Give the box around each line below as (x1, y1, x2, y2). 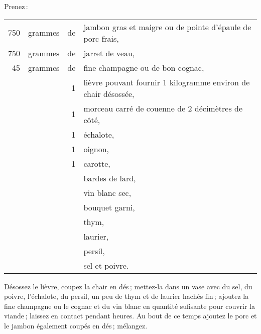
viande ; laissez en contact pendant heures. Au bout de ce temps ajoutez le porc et (4, 310, 257, 321)
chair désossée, (83, 87, 135, 99)
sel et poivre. (83, 259, 129, 271)
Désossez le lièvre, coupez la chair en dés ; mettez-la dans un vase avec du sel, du (4, 281, 252, 291)
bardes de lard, (83, 172, 136, 184)
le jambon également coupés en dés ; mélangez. (4, 320, 148, 330)
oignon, (83, 143, 109, 155)
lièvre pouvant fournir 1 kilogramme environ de (83, 76, 250, 88)
